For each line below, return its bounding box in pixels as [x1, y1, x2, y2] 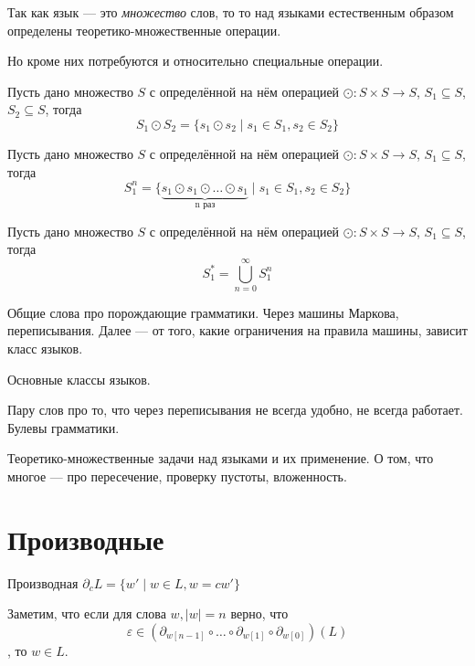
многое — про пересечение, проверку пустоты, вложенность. [7, 467, 347, 486]
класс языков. [7, 339, 83, 358]
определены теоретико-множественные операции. [7, 20, 281, 39]
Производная [7, 573, 79, 592]
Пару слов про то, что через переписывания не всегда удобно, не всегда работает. [7, 400, 464, 419]
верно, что [230, 604, 289, 623]
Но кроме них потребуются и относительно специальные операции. [7, 51, 384, 70]
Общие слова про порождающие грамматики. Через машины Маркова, [7, 302, 399, 322]
